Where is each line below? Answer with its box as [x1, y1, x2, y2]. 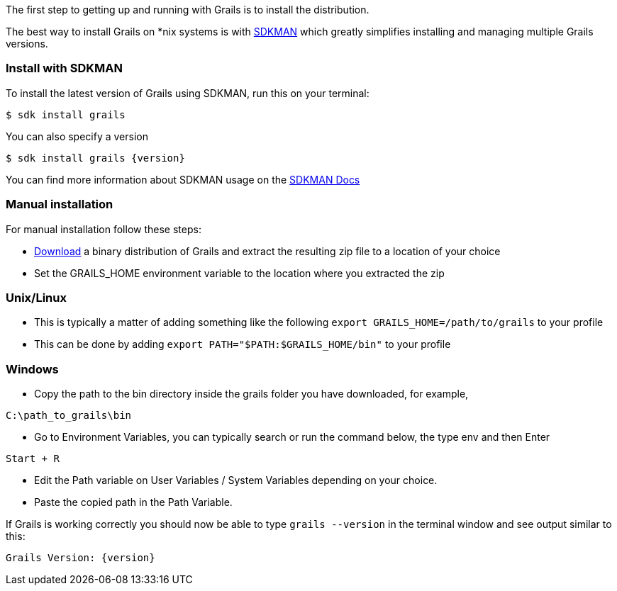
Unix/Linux [6, 290, 67, 305]
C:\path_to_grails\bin [6, 410, 132, 421]
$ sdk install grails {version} [6, 152, 185, 164]
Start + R [6, 453, 60, 464]
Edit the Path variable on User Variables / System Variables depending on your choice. [34, 474, 438, 486]
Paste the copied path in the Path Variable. [34, 496, 233, 508]
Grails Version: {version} [6, 552, 155, 563]
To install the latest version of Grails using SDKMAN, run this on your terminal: [6, 86, 369, 99]
